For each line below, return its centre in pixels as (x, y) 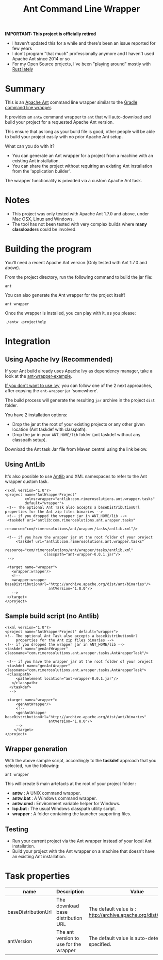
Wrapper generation (36, 749)
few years (22, 48)
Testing (17, 829)
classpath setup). (29, 440)
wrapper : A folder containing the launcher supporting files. (72, 814)
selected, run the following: (32, 766)
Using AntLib (25, 465)
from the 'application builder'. (41, 171)
